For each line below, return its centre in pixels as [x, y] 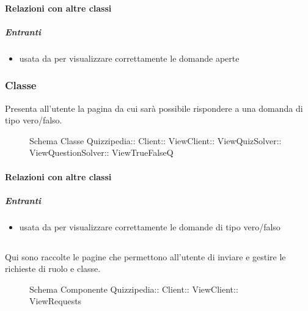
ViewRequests [56, 301]
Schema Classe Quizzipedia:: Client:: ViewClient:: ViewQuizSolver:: [156, 140]
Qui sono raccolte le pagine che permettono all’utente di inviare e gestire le [145, 256]
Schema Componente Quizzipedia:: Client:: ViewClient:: [134, 289]
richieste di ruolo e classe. [53, 269]
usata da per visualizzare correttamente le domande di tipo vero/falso [150, 226]
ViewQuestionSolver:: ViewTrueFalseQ [101, 152]
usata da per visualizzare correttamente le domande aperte [129, 58]
